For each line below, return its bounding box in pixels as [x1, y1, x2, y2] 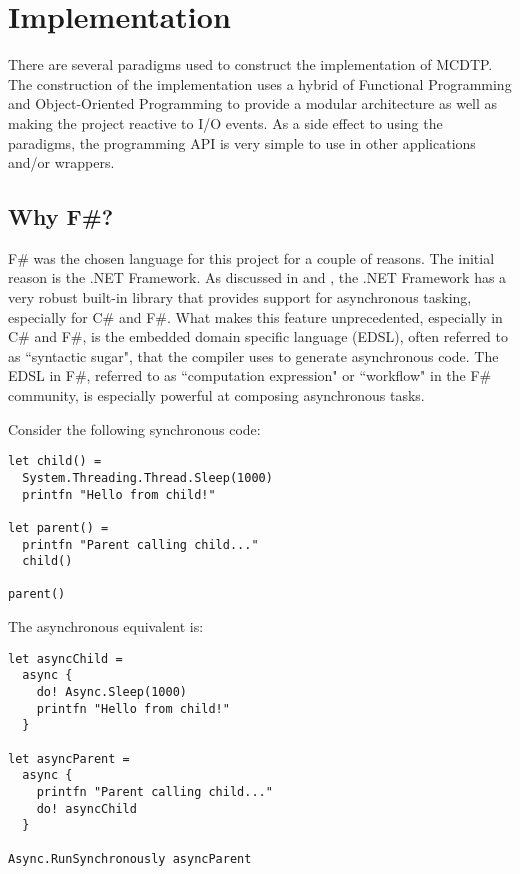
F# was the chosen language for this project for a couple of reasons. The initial [8, 247, 495, 268]
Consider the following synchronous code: [8, 418, 261, 439]
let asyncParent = [8, 751, 130, 766]
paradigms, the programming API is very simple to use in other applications [8, 132, 476, 153]
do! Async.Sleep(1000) [36, 685, 187, 700]
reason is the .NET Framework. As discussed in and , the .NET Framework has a [8, 267, 507, 288]
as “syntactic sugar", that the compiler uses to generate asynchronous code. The [8, 345, 499, 366]
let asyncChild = [8, 651, 123, 666]
